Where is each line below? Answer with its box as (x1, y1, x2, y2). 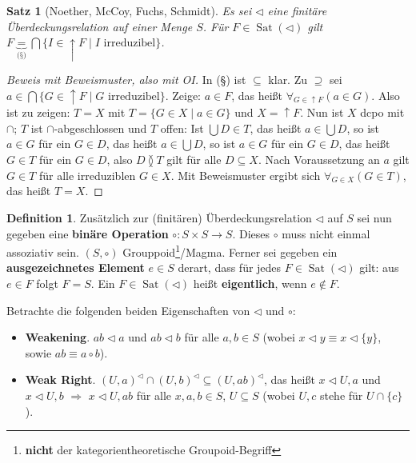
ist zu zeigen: (6, 104, 70, 121)
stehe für (319, 386, 363, 403)
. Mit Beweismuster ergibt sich (170, 166, 321, 183)
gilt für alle (166, 150, 222, 167)
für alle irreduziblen (38, 166, 136, 183)
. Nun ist (300, 104, 344, 121)
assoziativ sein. (6, 243, 79, 260)
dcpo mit (360, 104, 405, 121)
